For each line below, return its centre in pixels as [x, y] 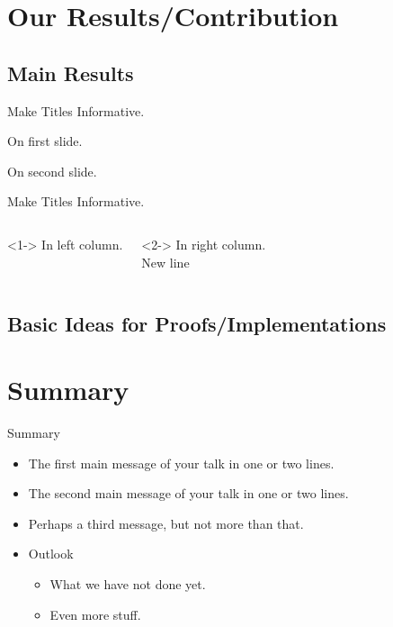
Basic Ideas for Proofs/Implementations [197, 323]
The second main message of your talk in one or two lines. [188, 493]
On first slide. [45, 141]
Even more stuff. [95, 614]
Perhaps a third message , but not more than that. [166, 523]
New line [165, 262]
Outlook [51, 554]
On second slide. [52, 171]
